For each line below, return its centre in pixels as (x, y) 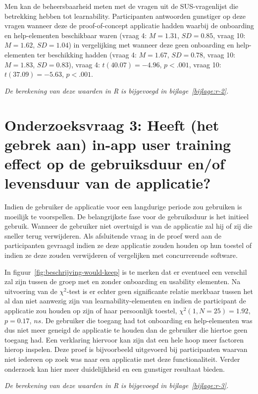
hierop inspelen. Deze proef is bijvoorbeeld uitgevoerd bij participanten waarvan (126, 349)
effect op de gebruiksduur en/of (115, 163)
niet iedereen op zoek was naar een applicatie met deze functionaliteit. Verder (122, 359)
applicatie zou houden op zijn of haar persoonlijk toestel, (91, 310)
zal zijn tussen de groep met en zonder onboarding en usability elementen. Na (123, 281)
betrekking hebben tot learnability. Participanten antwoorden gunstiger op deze (125, 16)
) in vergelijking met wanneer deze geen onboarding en (151, 45)
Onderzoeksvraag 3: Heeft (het (112, 124)
